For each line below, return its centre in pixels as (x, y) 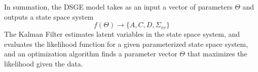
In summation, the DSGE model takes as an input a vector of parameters (118, 7)
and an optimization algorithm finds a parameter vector (91, 54)
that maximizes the (217, 54)
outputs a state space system (49, 16)
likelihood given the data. (44, 63)
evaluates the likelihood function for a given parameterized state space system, (126, 44)
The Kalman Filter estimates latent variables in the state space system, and (122, 34)
